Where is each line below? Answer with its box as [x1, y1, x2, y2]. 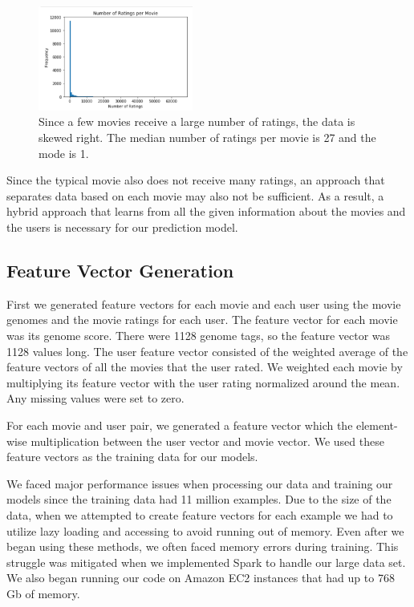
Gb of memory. [6, 585, 80, 601]
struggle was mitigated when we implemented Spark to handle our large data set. [6, 553, 406, 570]
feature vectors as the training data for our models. [6, 448, 258, 465]
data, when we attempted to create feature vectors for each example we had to [6, 506, 393, 523]
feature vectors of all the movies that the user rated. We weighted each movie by [6, 358, 403, 375]
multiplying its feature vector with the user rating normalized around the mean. [6, 374, 400, 391]
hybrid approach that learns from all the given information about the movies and [6, 203, 406, 220]
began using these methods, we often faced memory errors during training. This [6, 538, 399, 555]
